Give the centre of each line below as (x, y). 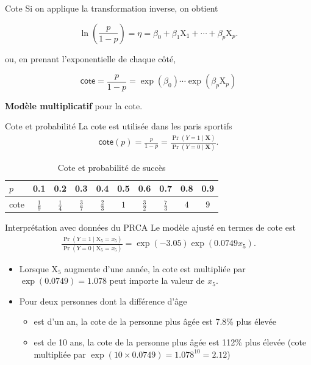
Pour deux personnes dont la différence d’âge (103, 301)
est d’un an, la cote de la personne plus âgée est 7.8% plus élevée (155, 321)
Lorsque (34, 268)
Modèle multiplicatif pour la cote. (74, 105)
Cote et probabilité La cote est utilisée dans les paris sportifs (119, 126)
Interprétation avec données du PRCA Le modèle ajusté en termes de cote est (150, 227)
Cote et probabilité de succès (112, 167)
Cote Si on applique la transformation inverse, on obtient (112, 8)
